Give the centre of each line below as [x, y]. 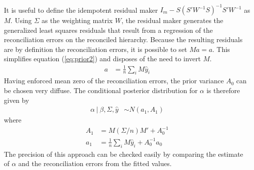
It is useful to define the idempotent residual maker [81, 10]
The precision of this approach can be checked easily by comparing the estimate [124, 154]
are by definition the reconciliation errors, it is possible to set [96, 49]
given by [17, 100]
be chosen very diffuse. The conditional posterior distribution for [101, 90]
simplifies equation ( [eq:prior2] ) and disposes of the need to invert [103, 59]
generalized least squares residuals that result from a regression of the [108, 30]
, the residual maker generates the [173, 20]
